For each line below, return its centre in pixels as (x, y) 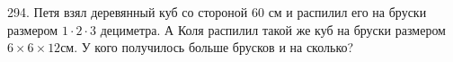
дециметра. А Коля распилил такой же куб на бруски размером (273, 29)
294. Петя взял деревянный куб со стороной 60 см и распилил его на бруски (217, 12)
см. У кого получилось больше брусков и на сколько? (207, 47)
